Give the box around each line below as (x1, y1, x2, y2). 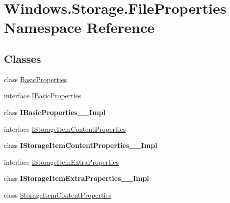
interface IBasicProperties (4, 90, 81, 101)
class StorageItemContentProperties (4, 189, 112, 200)
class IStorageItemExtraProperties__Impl (4, 173, 149, 183)
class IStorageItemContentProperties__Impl (4, 140, 157, 150)
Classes (4, 51, 41, 66)
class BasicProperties (4, 74, 67, 84)
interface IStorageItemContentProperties (4, 123, 126, 134)
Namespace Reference (4, 17, 154, 37)
